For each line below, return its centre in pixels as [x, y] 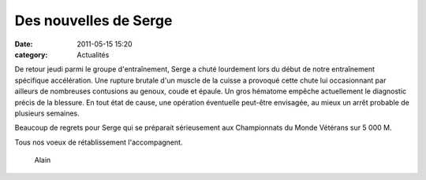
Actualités [93, 54]
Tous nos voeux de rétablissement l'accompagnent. [99, 142]
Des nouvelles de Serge [93, 20]
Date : [24, 44]
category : [31, 54]
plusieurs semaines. [47, 113]
